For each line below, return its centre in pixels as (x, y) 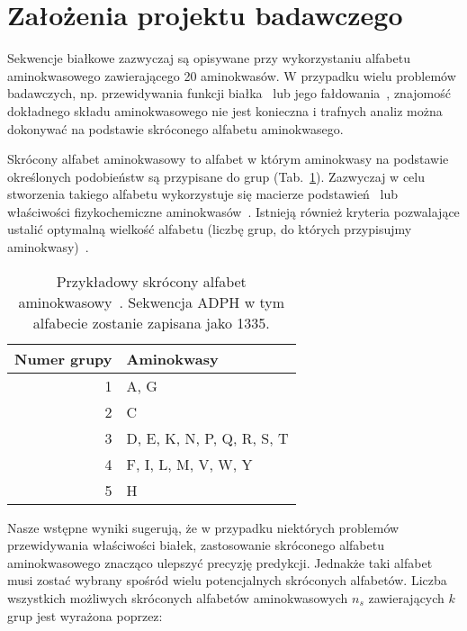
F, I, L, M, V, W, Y (189, 464)
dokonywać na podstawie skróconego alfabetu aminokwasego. (175, 128)
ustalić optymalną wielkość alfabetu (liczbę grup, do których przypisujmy (210, 229)
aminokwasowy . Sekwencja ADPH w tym (152, 302)
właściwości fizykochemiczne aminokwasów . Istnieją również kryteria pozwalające (233, 211)
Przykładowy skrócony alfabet (151, 281)
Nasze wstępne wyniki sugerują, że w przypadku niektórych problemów (203, 527)
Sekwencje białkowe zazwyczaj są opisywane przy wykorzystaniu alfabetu (209, 58)
